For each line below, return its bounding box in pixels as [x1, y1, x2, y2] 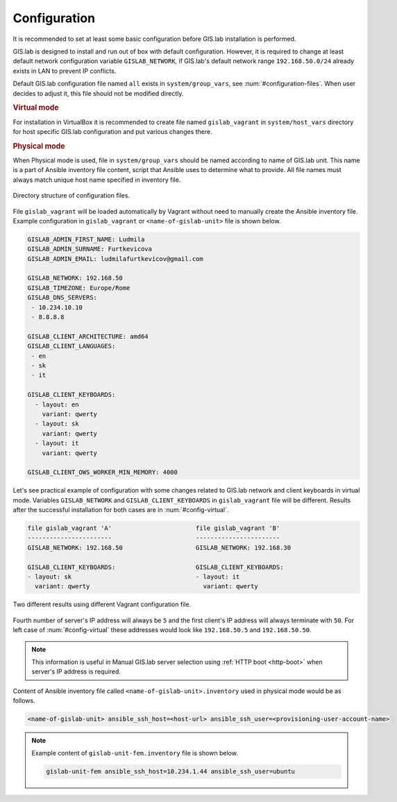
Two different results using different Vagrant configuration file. [12, 600, 192, 608]
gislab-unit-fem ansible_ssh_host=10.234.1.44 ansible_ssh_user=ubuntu [46, 767, 295, 776]
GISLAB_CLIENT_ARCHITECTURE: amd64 [27, 332, 149, 340]
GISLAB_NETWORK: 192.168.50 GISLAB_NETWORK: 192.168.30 [27, 543, 292, 552]
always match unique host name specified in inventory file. [12, 176, 181, 184]
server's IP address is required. [31, 667, 121, 676]
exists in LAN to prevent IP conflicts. [12, 67, 117, 75]
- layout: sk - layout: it [27, 573, 240, 581]
